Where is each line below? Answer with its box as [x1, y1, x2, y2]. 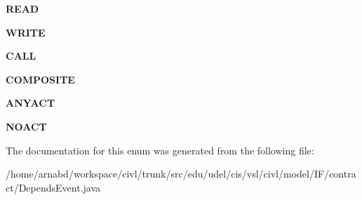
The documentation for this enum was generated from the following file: [6, 142, 314, 157]
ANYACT [6, 95, 55, 110]
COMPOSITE [6, 72, 75, 86]
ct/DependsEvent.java [6, 180, 101, 194]
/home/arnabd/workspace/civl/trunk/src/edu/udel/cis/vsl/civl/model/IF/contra [6, 166, 356, 181]
